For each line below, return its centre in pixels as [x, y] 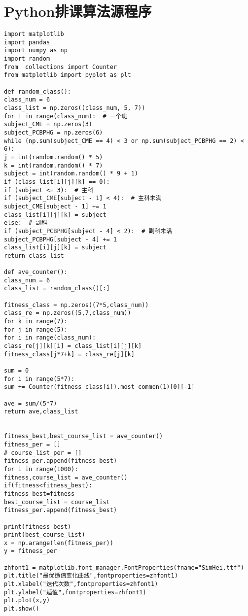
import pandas [27, 42]
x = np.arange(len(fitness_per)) [59, 543]
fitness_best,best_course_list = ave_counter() [84, 436]
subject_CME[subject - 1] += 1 [55, 206]
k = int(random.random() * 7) [53, 165]
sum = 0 [17, 371]
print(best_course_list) [45, 535]
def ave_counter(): [36, 272]
